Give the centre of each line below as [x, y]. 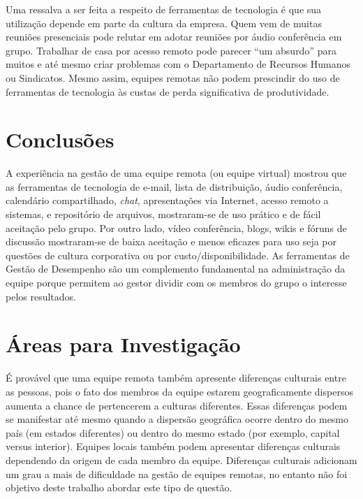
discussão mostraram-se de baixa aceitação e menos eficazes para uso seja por [171, 241]
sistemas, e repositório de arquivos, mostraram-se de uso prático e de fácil [163, 214]
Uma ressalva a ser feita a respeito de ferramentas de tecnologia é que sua [164, 9]
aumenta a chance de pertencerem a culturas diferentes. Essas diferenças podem [177, 405]
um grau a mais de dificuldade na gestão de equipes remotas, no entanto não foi [177, 473]
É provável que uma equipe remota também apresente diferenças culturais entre [176, 378]
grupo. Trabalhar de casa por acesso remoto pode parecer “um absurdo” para [171, 50]
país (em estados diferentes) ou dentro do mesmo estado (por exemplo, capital [173, 432]
